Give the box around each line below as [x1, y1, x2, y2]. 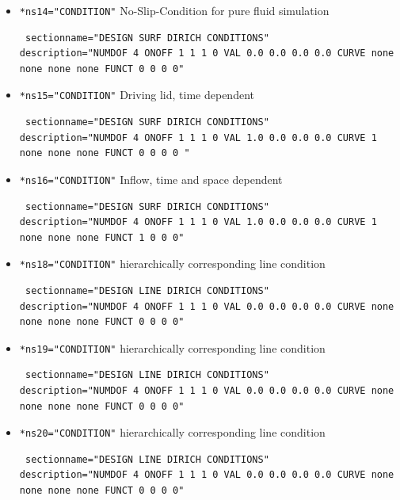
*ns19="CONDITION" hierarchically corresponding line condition [19, 339, 326, 356]
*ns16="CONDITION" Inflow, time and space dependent [19, 170, 283, 187]
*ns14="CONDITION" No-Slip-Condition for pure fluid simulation [19, 2, 330, 18]
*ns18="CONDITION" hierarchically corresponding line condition [19, 255, 326, 272]
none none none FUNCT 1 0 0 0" [19, 231, 185, 243]
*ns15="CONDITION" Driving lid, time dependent [19, 86, 254, 103]
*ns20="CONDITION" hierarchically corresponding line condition [19, 424, 326, 441]
